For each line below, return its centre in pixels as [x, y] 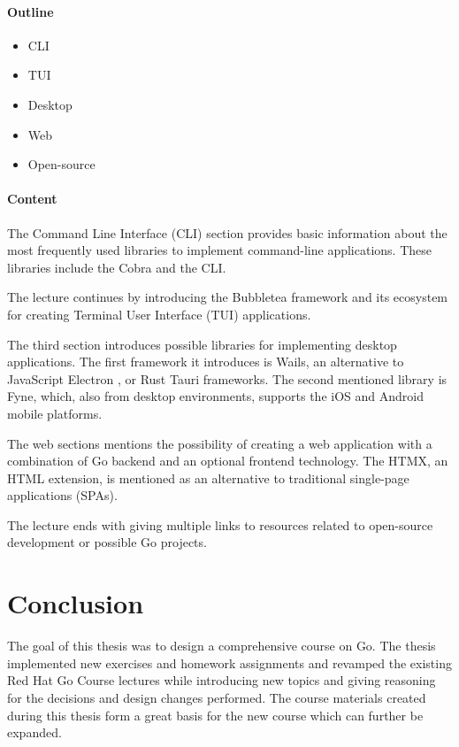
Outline [31, 11]
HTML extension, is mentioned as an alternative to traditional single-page [208, 477]
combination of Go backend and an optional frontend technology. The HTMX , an [228, 461]
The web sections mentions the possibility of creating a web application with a [220, 443]
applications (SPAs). [62, 495]
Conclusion [76, 603]
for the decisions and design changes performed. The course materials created [217, 697]
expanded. [34, 732]
